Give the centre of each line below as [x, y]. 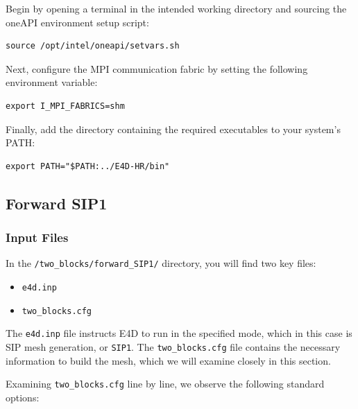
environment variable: [52, 82]
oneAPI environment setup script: [77, 22]
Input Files [37, 237]
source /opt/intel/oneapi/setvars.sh [93, 46]
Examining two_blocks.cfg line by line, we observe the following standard [165, 384]
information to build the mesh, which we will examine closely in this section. [168, 360]
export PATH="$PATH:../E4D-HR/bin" [88, 166]
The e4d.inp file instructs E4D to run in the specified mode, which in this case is [179, 333]
